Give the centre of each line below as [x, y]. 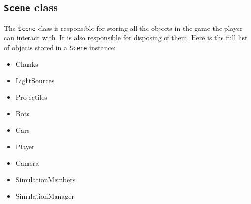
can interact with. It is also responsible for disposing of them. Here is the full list [126, 38]
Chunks [27, 64]
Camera [27, 163]
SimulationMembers [45, 179]
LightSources [35, 80]
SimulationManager [45, 196]
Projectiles [31, 97]
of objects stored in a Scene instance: [60, 47]
